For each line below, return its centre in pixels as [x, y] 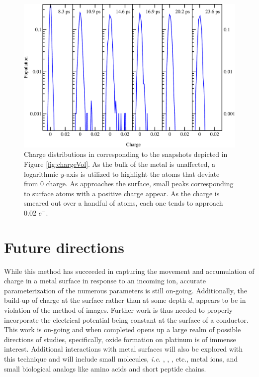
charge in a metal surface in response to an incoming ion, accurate [105, 281]
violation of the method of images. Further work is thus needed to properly [118, 310]
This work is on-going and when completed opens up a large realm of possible [123, 329]
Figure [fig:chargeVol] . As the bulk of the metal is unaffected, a [120, 164]
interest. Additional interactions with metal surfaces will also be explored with [124, 349]
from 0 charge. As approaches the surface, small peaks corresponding [129, 184]
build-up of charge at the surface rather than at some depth [95, 300]
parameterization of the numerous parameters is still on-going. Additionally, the [126, 290]
